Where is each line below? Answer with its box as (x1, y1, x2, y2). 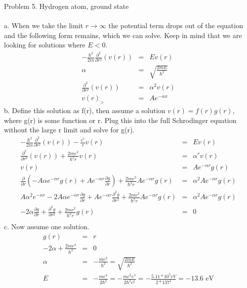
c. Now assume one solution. (4, 221, 89, 232)
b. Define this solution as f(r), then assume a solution (4, 105, 165, 116)
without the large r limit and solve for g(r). (4, 124, 135, 135)
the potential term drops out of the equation (108, 20, 243, 31)
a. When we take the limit (4, 20, 83, 31)
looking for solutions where (4, 40, 85, 50)
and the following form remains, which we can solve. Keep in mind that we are (4, 30, 242, 40)
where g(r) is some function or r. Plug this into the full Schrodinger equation (4, 115, 237, 125)
